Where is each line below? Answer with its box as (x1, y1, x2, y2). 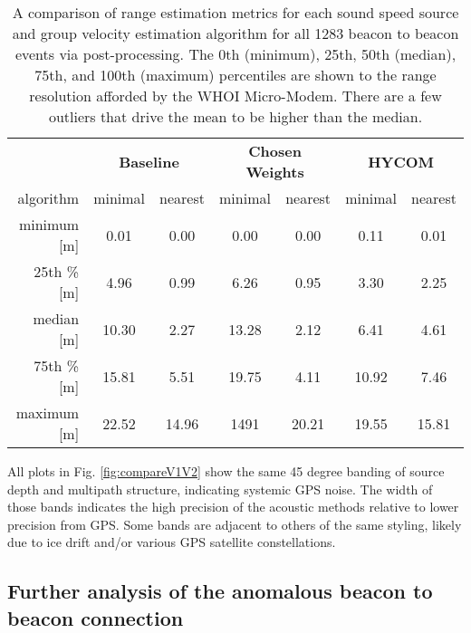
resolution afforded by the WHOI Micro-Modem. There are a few (29, 85, 442, 106)
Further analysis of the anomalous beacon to (7, 577, 433, 605)
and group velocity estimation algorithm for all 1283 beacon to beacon (12, 23, 459, 43)
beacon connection (7, 603, 184, 631)
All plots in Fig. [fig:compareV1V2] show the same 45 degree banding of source (7, 462, 445, 480)
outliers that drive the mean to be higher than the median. (48, 106, 423, 127)
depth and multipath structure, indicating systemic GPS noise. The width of (7, 479, 433, 498)
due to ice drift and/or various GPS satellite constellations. (7, 532, 336, 551)
